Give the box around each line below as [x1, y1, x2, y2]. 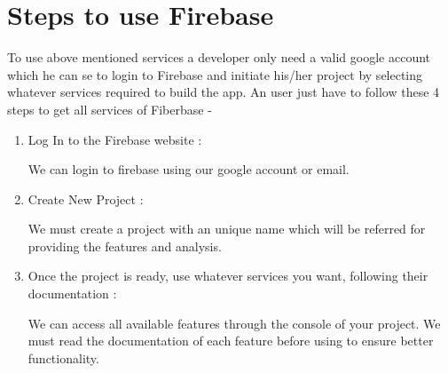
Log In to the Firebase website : [28, 130, 202, 148]
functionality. [28, 348, 99, 367]
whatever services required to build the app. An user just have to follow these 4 [7, 83, 440, 101]
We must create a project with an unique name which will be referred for [28, 219, 426, 238]
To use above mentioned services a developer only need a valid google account [7, 48, 431, 67]
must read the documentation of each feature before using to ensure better [28, 331, 434, 350]
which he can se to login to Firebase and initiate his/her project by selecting [7, 65, 423, 83]
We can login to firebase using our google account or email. [28, 160, 350, 179]
